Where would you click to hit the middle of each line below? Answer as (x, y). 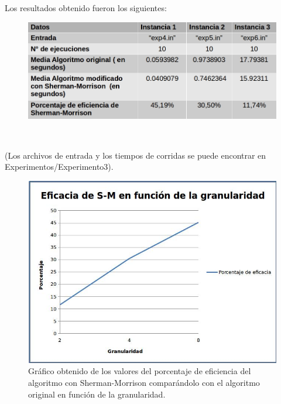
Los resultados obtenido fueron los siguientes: (86, 8)
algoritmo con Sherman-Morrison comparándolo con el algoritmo (144, 383)
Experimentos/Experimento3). (59, 167)
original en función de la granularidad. (97, 394)
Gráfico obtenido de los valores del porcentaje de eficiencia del (140, 371)
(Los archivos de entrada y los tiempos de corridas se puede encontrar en (136, 155)
